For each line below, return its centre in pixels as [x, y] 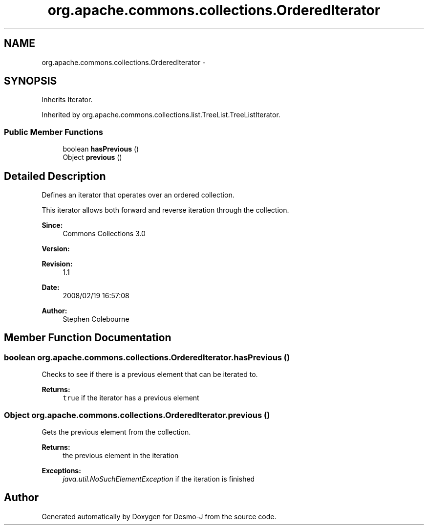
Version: [56, 249]
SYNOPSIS [31, 81]
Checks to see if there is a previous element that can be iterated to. [150, 375]
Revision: [57, 264]
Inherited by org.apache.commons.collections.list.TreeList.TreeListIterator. [161, 115]
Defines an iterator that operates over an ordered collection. [138, 195]
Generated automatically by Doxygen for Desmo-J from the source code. [159, 516]
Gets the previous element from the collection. [116, 432]
